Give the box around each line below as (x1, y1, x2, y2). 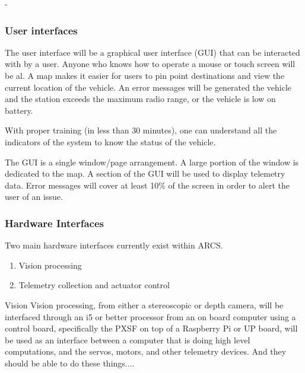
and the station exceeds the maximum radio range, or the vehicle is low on (5, 93, 276, 105)
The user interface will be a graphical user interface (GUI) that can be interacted (5, 46, 300, 58)
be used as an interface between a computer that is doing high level (5, 333, 250, 346)
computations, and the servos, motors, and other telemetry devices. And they (5, 345, 287, 358)
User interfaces (5, 23, 78, 37)
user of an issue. (5, 190, 63, 203)
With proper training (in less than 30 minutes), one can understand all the (5, 124, 277, 136)
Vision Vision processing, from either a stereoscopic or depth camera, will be (5, 298, 284, 311)
